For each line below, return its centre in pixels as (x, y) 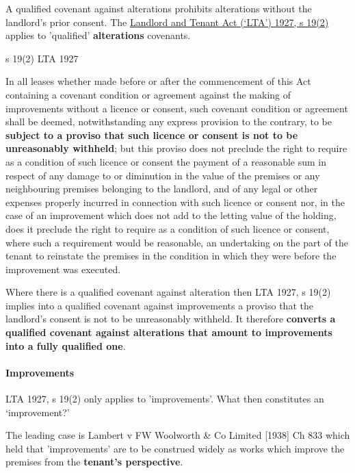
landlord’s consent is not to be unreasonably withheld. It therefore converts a (171, 319)
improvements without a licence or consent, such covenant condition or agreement (177, 108)
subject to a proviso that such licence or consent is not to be (152, 135)
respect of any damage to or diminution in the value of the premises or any (163, 175)
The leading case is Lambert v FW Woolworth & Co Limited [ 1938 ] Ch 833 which (178, 435)
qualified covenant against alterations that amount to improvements (169, 332)
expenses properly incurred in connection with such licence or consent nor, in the (175, 202)
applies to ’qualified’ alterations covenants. (98, 35)
